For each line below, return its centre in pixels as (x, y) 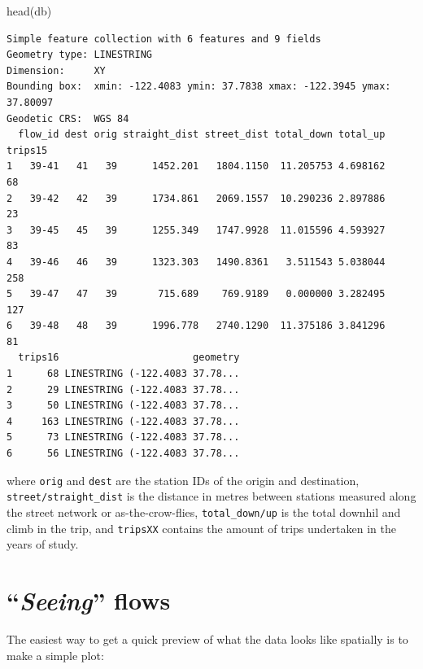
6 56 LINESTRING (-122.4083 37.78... (123, 454)
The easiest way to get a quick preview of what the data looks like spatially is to (207, 638)
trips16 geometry (129, 358)
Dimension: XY (56, 70)
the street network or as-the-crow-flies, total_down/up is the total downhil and (204, 512)
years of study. (43, 544)
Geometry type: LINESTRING (79, 55)
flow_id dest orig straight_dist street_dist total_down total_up (202, 135)
